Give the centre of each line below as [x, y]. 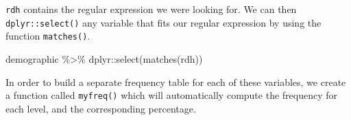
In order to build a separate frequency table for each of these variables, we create [176, 81]
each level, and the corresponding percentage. [101, 108]
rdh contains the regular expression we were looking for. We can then [151, 9]
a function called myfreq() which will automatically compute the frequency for [171, 95]
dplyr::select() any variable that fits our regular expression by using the [164, 22]
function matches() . [48, 36]
